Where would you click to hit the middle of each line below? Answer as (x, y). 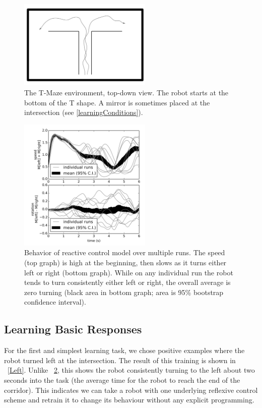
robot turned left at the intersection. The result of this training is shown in (120, 360)
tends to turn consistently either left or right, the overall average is (127, 282)
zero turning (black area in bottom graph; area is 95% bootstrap (124, 292)
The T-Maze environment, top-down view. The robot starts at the (126, 93)
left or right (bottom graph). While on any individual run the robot (129, 272)
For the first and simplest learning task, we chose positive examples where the (124, 350)
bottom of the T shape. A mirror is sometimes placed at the (117, 102)
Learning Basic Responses (73, 329)
